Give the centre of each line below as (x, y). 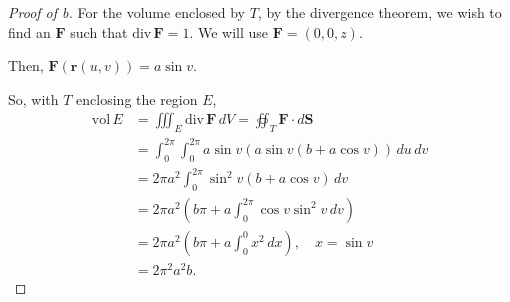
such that (99, 31)
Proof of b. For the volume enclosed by (126, 12)
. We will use (229, 31)
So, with (33, 98)
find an (29, 31)
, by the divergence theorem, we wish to (379, 12)
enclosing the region (137, 98)
